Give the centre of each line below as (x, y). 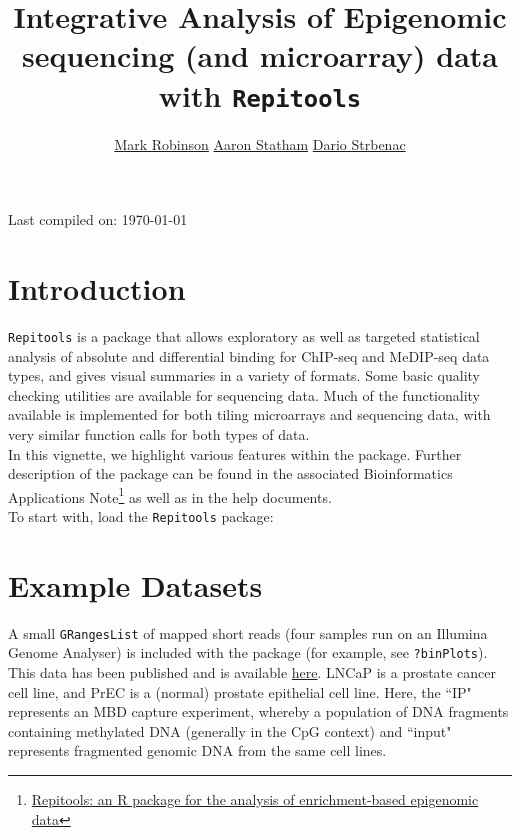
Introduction (97, 288)
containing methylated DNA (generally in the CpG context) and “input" (230, 730)
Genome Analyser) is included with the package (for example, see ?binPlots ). (248, 652)
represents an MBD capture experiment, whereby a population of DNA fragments (258, 711)
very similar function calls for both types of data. (159, 433)
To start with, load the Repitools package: (141, 516)
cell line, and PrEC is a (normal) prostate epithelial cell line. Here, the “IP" (240, 691)
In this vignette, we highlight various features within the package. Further (235, 453)
